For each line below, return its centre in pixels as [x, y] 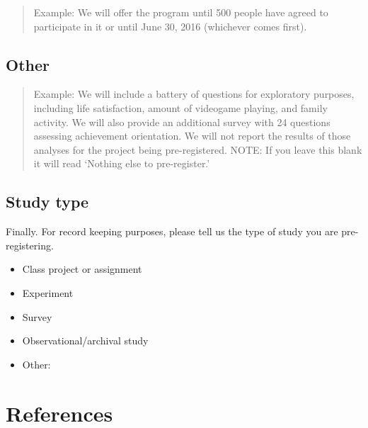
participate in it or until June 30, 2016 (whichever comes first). [170, 26]
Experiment [48, 292]
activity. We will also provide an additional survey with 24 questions [182, 122]
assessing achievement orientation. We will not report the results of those [192, 136]
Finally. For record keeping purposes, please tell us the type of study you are [172, 231]
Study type [47, 202]
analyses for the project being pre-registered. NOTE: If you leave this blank [198, 149]
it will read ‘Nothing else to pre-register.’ [122, 163]
